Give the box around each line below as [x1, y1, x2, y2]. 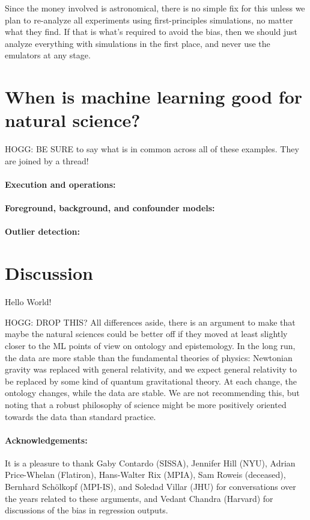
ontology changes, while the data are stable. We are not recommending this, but [5, 386, 300, 399]
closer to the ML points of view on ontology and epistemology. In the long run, [5, 339, 296, 351]
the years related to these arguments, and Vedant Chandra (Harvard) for [5, 492, 273, 504]
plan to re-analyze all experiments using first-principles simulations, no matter [5, 13, 293, 26]
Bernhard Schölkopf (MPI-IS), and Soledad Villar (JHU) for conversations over [5, 480, 296, 493]
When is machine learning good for [5, 84, 303, 109]
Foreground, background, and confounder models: [5, 202, 215, 214]
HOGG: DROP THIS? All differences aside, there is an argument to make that [5, 315, 296, 328]
